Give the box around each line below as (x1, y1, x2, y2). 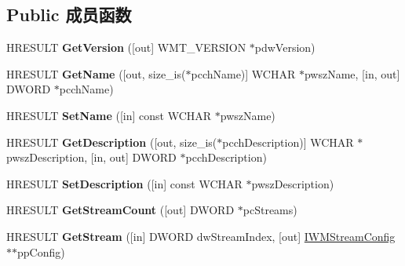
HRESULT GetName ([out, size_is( (6, 65, 186, 82)
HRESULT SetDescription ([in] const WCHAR (6, 175, 243, 191)
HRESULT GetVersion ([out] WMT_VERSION (6, 39, 246, 56)
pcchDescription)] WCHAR (222, 133, 354, 150)
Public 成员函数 (6, 2, 132, 27)
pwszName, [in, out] (304, 65, 400, 82)
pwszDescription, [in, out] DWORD (6, 149, 177, 166)
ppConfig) (17, 243, 65, 260)
